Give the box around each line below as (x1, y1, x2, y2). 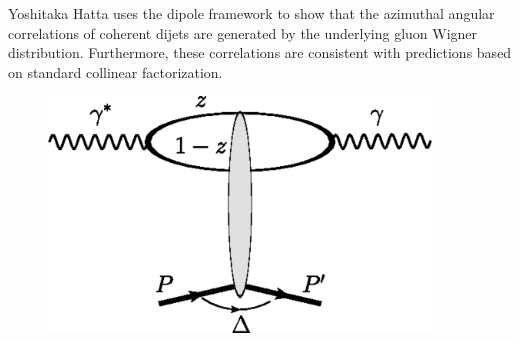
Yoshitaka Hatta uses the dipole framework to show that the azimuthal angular (8, 3, 495, 23)
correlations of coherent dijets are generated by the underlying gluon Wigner (8, 22, 478, 43)
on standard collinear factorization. (8, 61, 223, 82)
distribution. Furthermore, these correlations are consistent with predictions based (8, 42, 512, 63)
